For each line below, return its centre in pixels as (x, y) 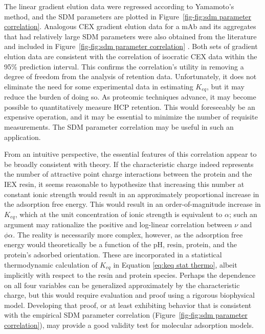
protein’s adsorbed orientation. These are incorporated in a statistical (113, 254)
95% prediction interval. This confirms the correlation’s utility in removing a (124, 66)
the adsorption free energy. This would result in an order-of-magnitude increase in (132, 204)
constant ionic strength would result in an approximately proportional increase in (132, 194)
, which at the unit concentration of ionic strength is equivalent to (119, 214)
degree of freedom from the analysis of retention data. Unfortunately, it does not (130, 76)
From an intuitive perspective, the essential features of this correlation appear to (130, 154)
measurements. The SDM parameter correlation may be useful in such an (119, 126)
